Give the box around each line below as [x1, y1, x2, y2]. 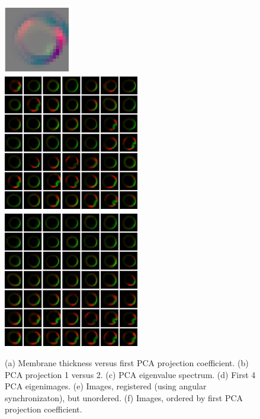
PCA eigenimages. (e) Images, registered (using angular [5, 380, 207, 392]
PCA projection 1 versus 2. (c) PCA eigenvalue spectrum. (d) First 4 [5, 368, 256, 380]
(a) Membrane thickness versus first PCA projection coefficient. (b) [5, 356, 249, 369]
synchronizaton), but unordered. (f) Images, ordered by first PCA [5, 391, 243, 404]
